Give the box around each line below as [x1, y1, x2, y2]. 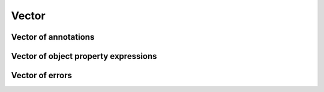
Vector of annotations [11, 32, 95, 42]
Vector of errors [11, 70, 72, 81]
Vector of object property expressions [11, 51, 157, 61]
